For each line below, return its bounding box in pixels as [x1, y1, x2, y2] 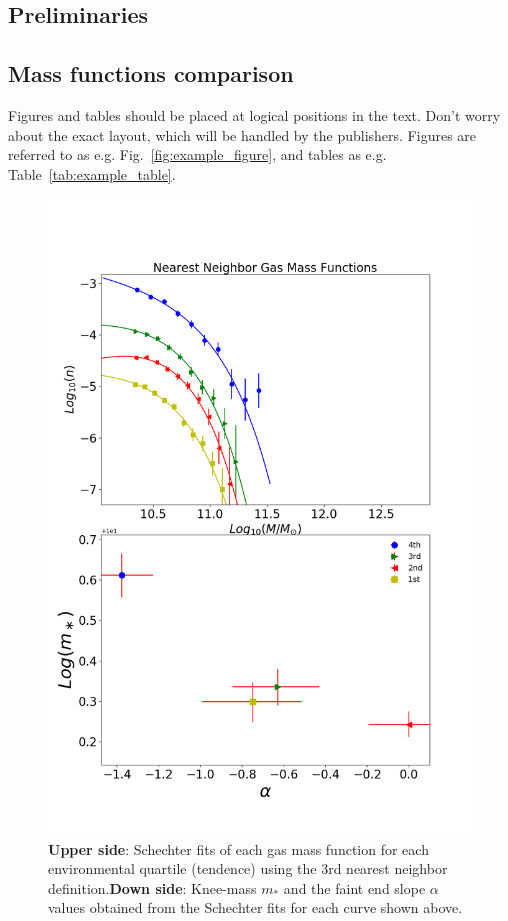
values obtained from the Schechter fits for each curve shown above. [48, 897, 463, 918]
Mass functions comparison [8, 58, 294, 89]
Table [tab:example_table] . [8, 163, 176, 184]
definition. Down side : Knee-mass [48, 877, 257, 898]
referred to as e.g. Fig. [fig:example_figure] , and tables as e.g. [8, 144, 387, 165]
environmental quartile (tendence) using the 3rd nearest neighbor [48, 858, 448, 879]
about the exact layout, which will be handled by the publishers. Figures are [8, 124, 477, 145]
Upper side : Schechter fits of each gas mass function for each [48, 838, 429, 859]
